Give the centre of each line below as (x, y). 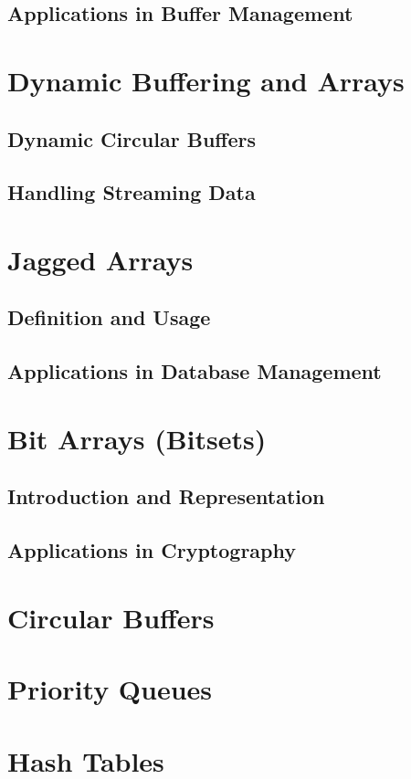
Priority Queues (110, 689)
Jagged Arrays (100, 259)
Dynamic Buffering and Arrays (206, 80)
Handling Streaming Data (132, 192)
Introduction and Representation (166, 496)
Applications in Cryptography (152, 550)
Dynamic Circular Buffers (132, 138)
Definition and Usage (109, 317)
